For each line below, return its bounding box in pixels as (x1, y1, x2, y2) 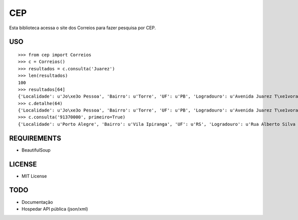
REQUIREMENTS (9, 134, 62, 142)
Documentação (21, 199, 53, 205)
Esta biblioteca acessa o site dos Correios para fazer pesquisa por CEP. (9, 25, 156, 31)
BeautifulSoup (21, 147, 51, 153)
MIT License (21, 173, 47, 179)
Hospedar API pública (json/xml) (21, 206, 88, 212)
